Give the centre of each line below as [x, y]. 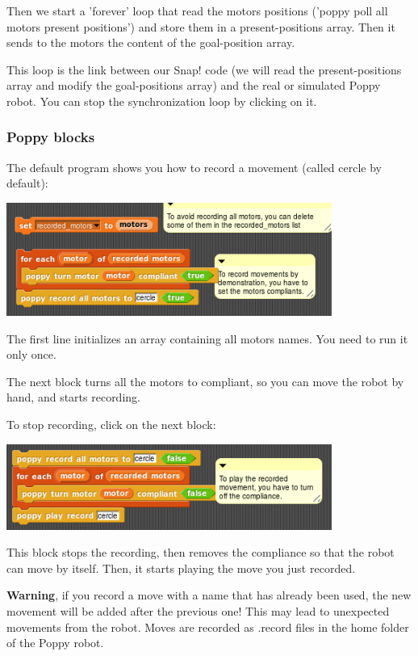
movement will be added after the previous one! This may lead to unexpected [198, 611]
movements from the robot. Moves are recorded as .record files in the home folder [208, 627]
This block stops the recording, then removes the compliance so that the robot [201, 552]
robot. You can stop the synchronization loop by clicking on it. [162, 101]
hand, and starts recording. [73, 397]
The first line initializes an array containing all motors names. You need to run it [207, 338]
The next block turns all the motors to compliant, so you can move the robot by [205, 381]
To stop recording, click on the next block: [111, 424]
